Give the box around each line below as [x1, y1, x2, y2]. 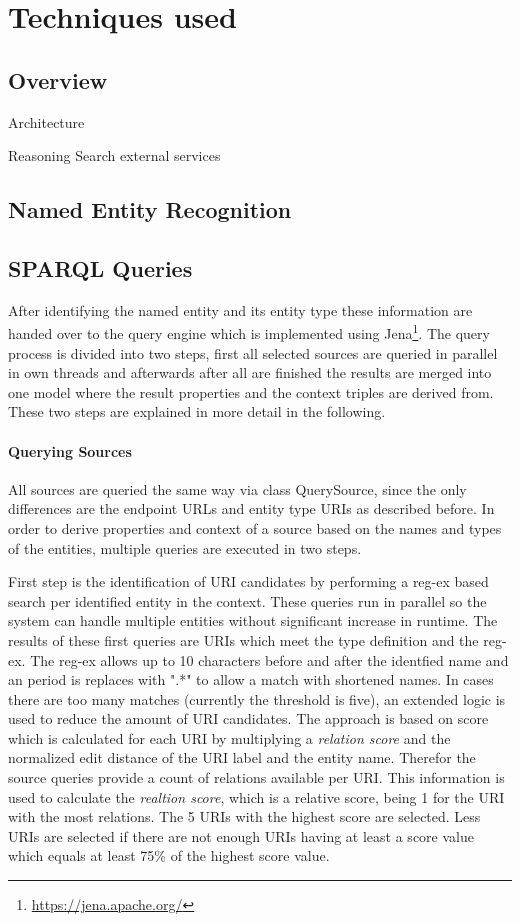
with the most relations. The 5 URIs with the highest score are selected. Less [8, 806, 481, 827]
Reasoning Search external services [8, 145, 221, 166]
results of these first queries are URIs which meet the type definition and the [8, 629, 479, 650]
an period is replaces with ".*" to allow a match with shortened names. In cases [8, 669, 494, 690]
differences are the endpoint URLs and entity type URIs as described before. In [8, 498, 495, 519]
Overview [8, 64, 108, 95]
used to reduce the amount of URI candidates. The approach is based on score [8, 708, 489, 729]
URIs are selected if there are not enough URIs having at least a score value [8, 825, 474, 846]
